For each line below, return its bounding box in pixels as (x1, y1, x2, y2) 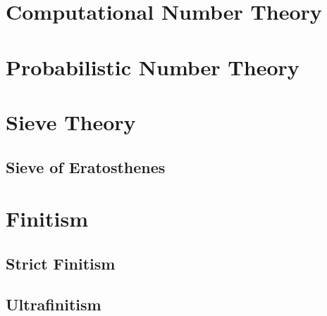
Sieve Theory (6, 107, 136, 136)
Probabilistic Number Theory (6, 52, 300, 81)
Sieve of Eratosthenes (6, 156, 166, 177)
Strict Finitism (6, 252, 116, 274)
